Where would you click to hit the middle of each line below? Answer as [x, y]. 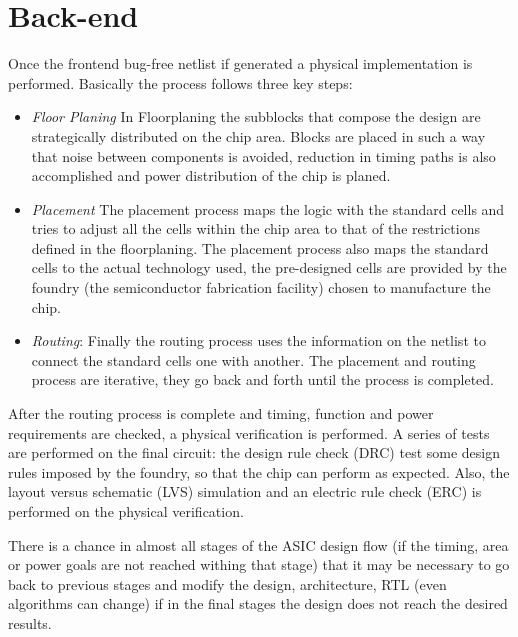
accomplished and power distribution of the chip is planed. [211, 175]
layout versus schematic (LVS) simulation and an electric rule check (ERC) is [245, 491]
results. [30, 622]
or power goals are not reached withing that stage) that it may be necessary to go [259, 564]
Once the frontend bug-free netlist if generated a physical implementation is [240, 63]
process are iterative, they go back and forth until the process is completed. [262, 379]
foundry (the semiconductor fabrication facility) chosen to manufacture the [261, 287]
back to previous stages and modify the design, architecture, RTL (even [227, 583]
